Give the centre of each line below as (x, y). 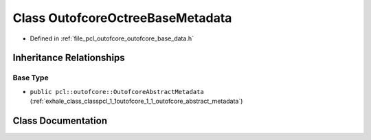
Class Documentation (60, 120)
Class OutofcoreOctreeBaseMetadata (122, 18)
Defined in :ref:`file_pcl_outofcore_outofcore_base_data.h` (112, 38)
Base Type (31, 78)
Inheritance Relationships (69, 58)
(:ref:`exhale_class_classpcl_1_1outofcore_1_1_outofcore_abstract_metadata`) (136, 101)
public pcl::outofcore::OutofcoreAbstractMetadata (117, 92)
